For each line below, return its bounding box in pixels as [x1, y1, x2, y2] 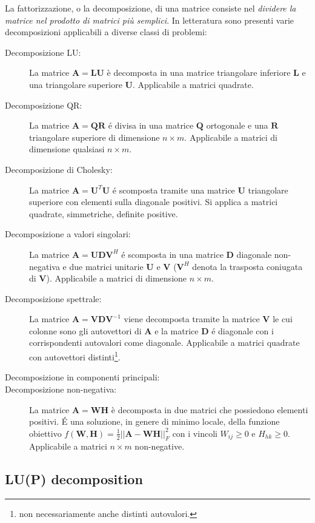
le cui [273, 312, 293, 325]
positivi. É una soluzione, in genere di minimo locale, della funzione [29, 415, 280, 428]
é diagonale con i [211, 324, 274, 337]
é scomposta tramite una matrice [112, 183, 235, 196]
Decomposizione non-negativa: [5, 382, 117, 395]
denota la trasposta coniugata [192, 260, 303, 272]
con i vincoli [172, 427, 217, 439]
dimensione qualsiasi [29, 143, 105, 155]
